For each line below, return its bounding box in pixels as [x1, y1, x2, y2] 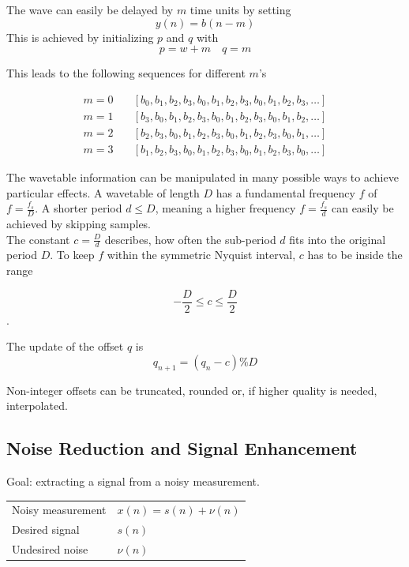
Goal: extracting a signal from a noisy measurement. [6, 472, 260, 489]
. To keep [50, 246, 95, 263]
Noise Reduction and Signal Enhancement [6, 436, 358, 460]
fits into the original [289, 231, 386, 247]
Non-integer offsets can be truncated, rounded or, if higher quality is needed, [6, 381, 377, 398]
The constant [6, 231, 70, 247]
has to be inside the [307, 246, 403, 263]
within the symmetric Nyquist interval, [107, 246, 296, 263]
